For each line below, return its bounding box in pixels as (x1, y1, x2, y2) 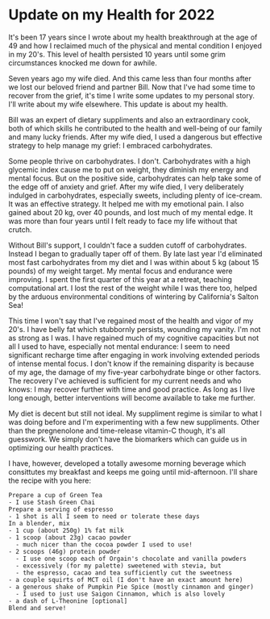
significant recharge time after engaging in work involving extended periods (8, 350, 260, 359)
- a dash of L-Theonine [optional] (8, 596, 128, 605)
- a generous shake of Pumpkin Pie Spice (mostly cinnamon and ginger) (8, 583, 254, 591)
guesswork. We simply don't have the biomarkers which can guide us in (8, 434, 247, 444)
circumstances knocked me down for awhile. (8, 58, 157, 68)
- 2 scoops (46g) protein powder (8, 547, 121, 555)
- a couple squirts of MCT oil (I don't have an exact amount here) (8, 575, 243, 584)
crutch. (8, 224, 32, 235)
